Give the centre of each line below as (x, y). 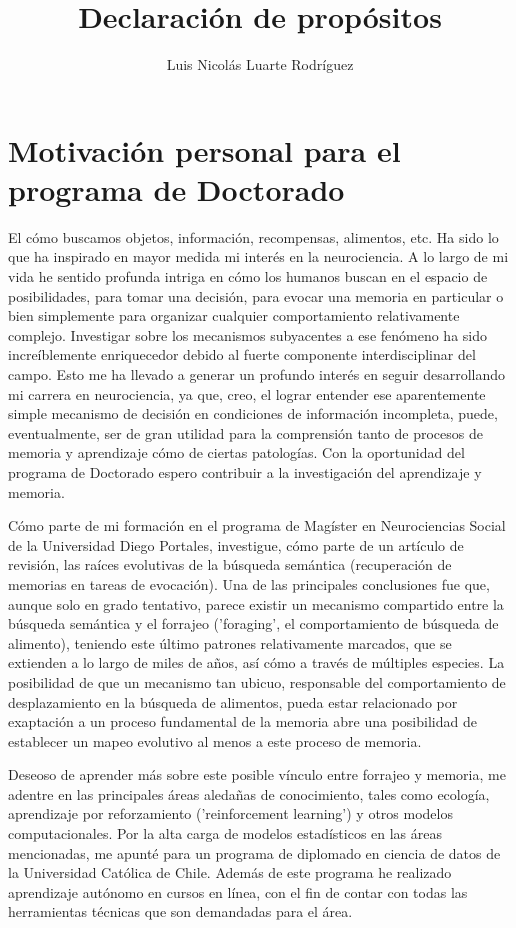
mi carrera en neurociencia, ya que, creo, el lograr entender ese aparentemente (247, 393)
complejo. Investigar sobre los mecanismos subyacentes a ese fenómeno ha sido (248, 334)
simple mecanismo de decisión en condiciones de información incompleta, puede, (253, 413)
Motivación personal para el (204, 149)
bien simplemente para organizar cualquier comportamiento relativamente (234, 315)
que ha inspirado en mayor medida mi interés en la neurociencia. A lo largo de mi (258, 256)
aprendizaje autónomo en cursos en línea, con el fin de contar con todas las (238, 891)
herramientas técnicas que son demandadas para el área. (180, 911)
